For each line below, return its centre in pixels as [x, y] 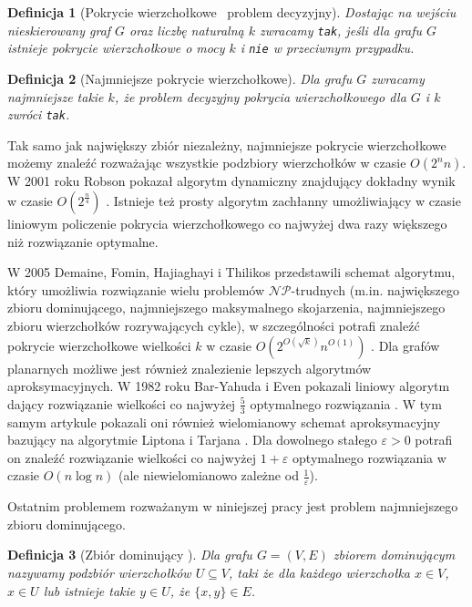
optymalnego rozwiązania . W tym [346, 403]
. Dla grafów [405, 345]
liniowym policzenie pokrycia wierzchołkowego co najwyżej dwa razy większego [227, 223]
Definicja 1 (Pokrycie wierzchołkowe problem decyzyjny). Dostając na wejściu [232, 12]
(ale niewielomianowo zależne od [209, 475]
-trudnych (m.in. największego [375, 289]
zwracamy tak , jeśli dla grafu [341, 30]
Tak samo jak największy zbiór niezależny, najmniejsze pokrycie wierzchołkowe [227, 144]
